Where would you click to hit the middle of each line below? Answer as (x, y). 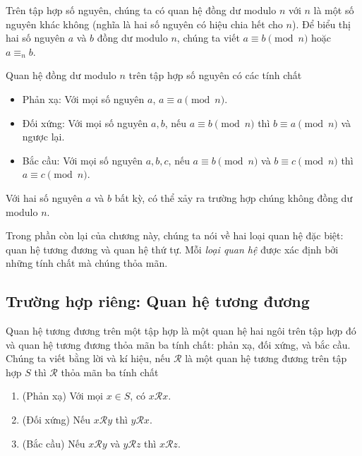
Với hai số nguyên (44, 197)
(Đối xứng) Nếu (56, 420)
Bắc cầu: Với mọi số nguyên (82, 160)
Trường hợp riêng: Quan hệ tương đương (158, 301)
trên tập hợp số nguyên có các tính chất (215, 75)
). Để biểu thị (321, 24)
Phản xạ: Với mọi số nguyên (83, 98)
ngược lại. (43, 137)
